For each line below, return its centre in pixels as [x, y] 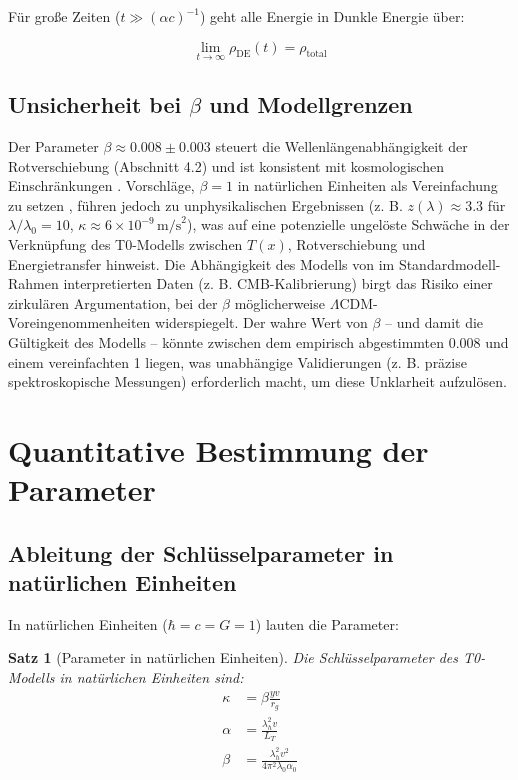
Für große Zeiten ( [64, 16]
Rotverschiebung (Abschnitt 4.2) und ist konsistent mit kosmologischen [226, 165]
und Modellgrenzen [311, 104]
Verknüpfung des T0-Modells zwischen [125, 243]
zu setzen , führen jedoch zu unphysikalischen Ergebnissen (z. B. [205, 204]
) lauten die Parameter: [327, 623]
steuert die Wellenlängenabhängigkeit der [341, 146]
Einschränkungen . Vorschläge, [101, 185]
